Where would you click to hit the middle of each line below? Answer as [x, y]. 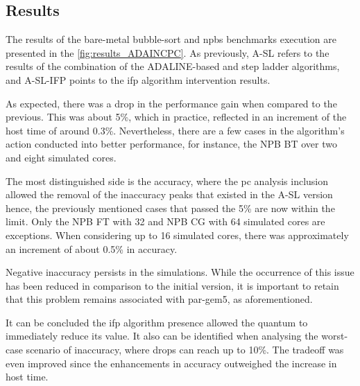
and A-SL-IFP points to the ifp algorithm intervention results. [138, 79]
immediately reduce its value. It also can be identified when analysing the [162, 336]
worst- [335, 336]
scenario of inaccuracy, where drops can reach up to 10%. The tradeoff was [185, 350]
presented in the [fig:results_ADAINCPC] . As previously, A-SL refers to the [168, 52]
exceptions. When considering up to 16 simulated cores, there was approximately [177, 235]
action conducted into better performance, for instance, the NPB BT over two [172, 144]
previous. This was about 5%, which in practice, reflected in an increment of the [176, 117]
